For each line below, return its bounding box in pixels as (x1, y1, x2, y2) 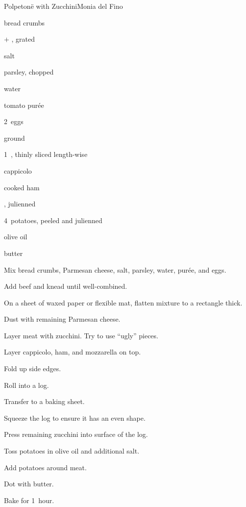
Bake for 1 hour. (4, 495, 54, 505)
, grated (11, 34, 35, 44)
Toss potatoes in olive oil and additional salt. (4, 446, 140, 456)
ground (4, 132, 25, 143)
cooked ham (4, 182, 40, 192)
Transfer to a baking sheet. (4, 396, 85, 406)
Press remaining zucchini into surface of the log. (4, 429, 148, 439)
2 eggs (4, 116, 24, 127)
